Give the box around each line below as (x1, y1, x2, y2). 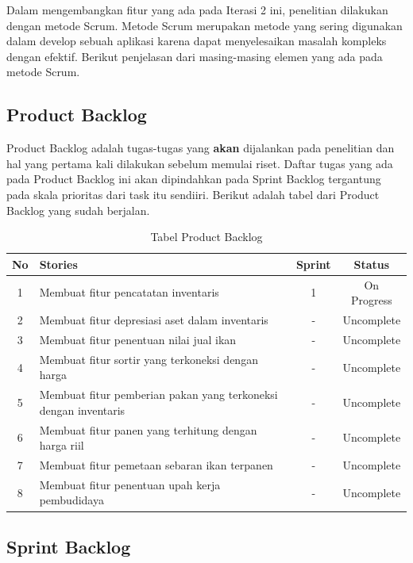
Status (353, 255, 390, 272)
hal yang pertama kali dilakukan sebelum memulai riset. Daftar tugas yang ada (6, 155, 393, 171)
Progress (350, 292, 392, 308)
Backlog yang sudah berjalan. (6, 201, 150, 218)
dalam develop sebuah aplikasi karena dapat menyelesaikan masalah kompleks (6, 33, 387, 49)
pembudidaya (39, 492, 104, 508)
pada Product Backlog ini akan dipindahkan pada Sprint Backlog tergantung (6, 170, 381, 187)
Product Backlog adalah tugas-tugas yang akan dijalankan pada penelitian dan (6, 140, 395, 156)
